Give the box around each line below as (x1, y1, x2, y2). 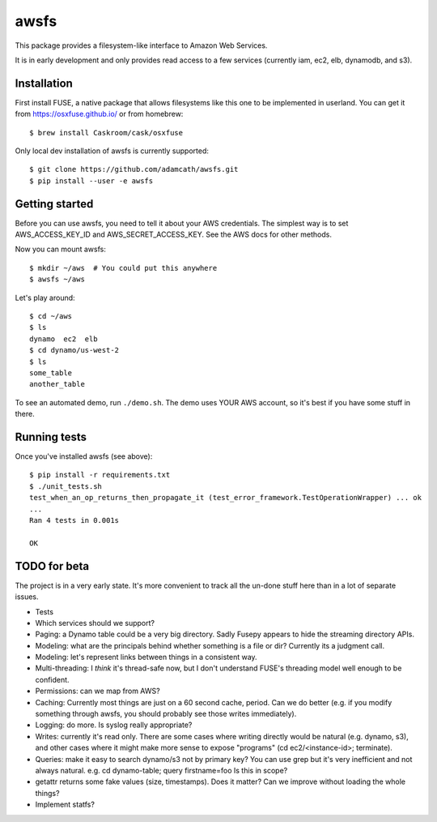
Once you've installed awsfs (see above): (15, 452, 153, 461)
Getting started (15, 197, 94, 211)
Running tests (15, 430, 87, 443)
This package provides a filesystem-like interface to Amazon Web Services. (15, 41, 268, 50)
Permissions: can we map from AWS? (35, 686, 161, 696)
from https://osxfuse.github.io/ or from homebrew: (15, 109, 184, 119)
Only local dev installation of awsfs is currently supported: (15, 146, 210, 156)
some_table (29, 369, 73, 377)
